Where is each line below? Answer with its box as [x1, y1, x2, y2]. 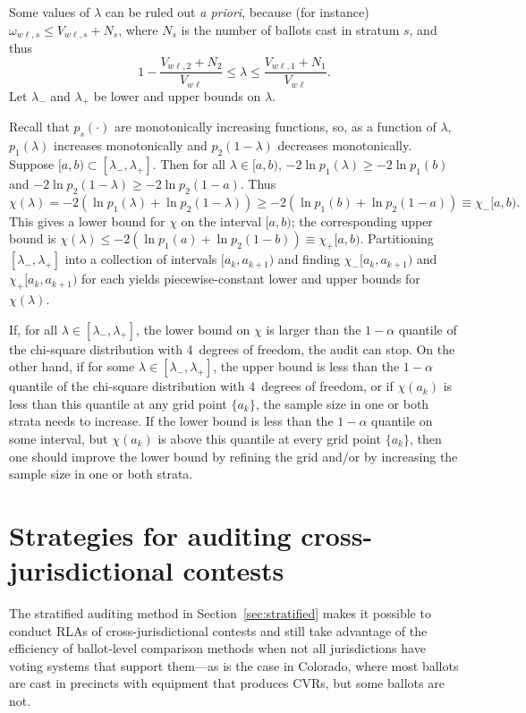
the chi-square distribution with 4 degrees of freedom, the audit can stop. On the [9, 339, 455, 358]
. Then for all [152, 154, 225, 173]
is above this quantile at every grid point [157, 429, 381, 447]
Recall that [9, 117, 70, 136]
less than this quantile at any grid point [9, 394, 227, 412]
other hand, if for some [9, 357, 135, 376]
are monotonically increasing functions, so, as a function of [115, 117, 437, 136]
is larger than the [266, 319, 361, 338]
